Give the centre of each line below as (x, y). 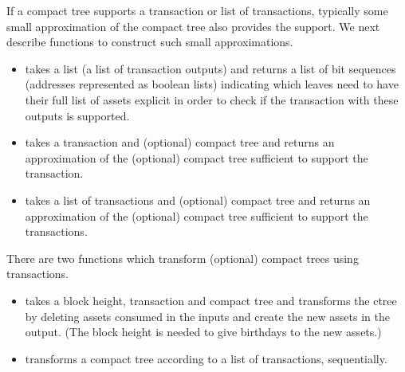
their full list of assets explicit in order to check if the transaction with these (212, 99)
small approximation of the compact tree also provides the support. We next (193, 26)
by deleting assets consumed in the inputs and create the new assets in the (207, 316)
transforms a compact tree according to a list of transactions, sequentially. (206, 358)
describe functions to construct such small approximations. (150, 42)
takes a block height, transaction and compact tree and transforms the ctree (211, 300)
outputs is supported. (77, 115)
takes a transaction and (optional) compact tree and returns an (180, 142)
